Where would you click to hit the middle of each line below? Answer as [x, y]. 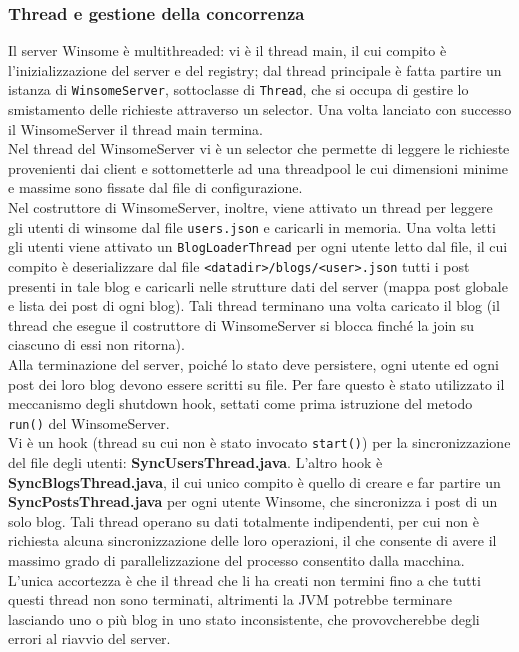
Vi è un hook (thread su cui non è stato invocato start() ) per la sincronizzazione [259, 442]
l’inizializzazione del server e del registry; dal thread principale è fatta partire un [255, 69]
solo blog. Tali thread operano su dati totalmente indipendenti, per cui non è [243, 520]
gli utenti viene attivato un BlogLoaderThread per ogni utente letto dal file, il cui [258, 246]
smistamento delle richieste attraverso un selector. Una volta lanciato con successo [260, 109]
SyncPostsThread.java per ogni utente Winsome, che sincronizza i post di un [253, 501]
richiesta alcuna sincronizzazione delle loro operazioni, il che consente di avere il [252, 540]
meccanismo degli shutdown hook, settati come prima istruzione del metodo [240, 403]
